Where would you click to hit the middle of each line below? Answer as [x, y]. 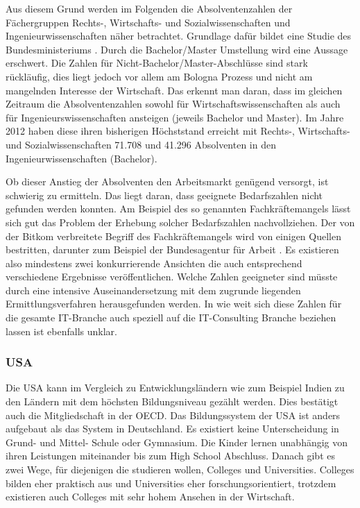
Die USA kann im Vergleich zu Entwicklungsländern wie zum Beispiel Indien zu [175, 388]
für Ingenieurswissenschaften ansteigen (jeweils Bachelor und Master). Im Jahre [175, 117]
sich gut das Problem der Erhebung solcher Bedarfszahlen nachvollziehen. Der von [180, 222]
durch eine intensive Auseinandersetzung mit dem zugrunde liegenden [153, 290]
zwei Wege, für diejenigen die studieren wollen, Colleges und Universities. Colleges [180, 469]
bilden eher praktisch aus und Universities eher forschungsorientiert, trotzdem [171, 483]
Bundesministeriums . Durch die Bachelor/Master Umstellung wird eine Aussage [177, 49]
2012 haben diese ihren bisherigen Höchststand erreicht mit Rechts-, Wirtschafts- [178, 131]
